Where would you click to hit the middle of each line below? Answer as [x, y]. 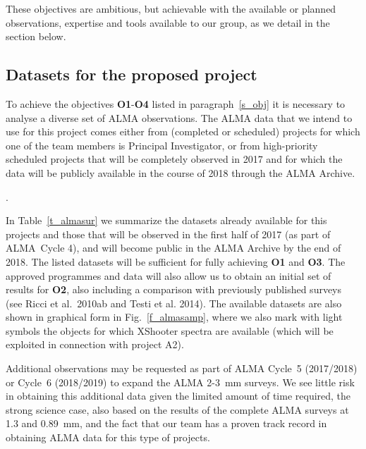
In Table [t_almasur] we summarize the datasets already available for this [166, 220]
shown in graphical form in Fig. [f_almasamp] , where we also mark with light [174, 317]
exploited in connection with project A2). [95, 344]
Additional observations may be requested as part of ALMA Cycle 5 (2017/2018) [182, 368]
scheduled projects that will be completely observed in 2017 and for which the [174, 159]
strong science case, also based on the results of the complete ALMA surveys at [177, 409]
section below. [36, 36]
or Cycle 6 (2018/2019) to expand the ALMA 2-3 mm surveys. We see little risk [180, 382]
